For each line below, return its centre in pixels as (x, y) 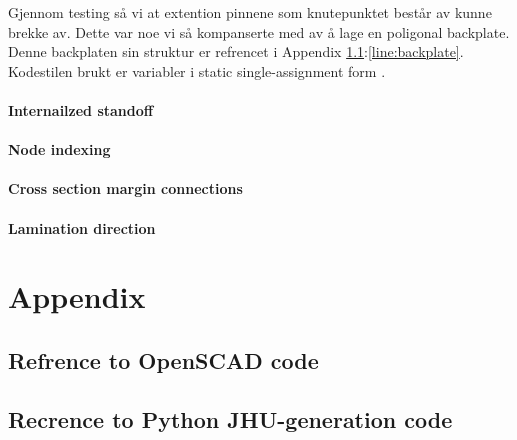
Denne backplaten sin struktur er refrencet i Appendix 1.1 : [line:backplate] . (236, 51)
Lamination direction (82, 227)
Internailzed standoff (81, 109)
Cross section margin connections (125, 188)
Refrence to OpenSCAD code (163, 359)
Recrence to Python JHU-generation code (230, 418)
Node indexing (59, 149)
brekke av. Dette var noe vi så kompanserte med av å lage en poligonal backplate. (259, 31)
